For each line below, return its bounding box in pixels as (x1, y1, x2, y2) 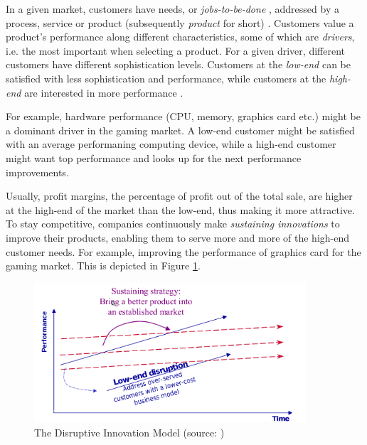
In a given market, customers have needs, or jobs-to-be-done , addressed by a (6, 1, 339, 16)
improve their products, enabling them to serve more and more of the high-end (6, 230, 349, 245)
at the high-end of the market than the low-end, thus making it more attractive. (6, 202, 355, 217)
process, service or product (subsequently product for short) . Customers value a (6, 15, 354, 30)
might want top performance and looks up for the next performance (6, 150, 302, 165)
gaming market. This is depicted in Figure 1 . (6, 258, 201, 273)
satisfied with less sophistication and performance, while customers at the (6, 70, 326, 85)
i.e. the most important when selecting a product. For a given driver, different (6, 43, 345, 58)
